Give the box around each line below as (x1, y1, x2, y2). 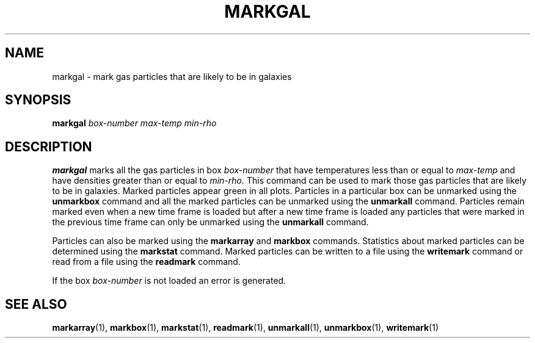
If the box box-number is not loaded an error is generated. (52, 275, 286, 286)
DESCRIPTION (5, 139, 92, 154)
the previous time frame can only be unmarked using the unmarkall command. (52, 217, 369, 228)
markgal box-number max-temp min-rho (52, 118, 217, 129)
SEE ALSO (5, 296, 67, 312)
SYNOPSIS (5, 92, 71, 108)
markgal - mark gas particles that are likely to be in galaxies (52, 71, 292, 82)
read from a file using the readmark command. (52, 256, 241, 267)
